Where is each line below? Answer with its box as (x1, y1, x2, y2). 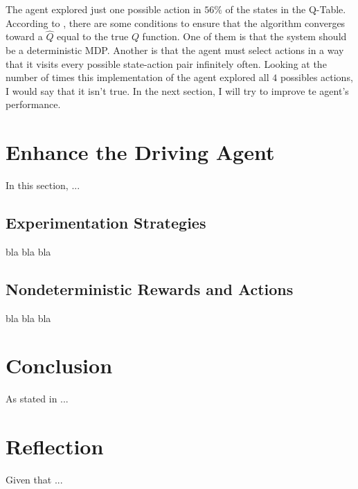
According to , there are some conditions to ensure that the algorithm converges (6, 15, 346, 30)
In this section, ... (6, 178, 80, 193)
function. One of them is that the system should (142, 29, 347, 44)
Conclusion (6, 351, 113, 380)
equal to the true (57, 29, 129, 44)
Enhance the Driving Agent (6, 138, 275, 166)
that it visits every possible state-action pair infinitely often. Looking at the (6, 56, 327, 71)
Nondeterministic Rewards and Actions (6, 278, 294, 299)
